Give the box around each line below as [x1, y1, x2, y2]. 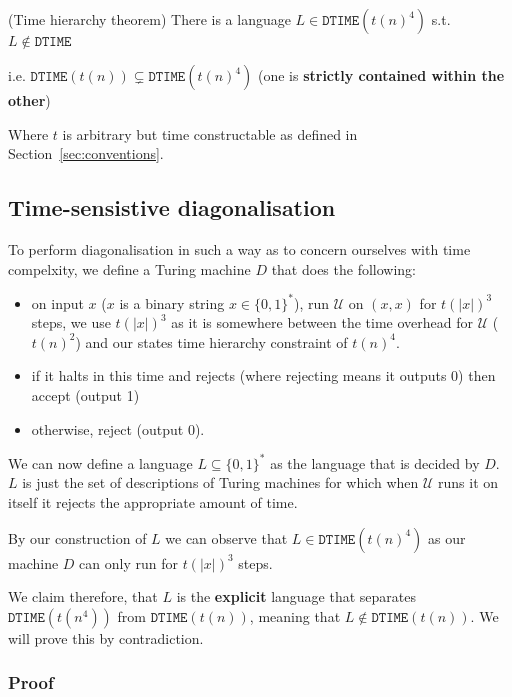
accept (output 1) [31, 385, 140, 406]
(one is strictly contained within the [257, 65, 505, 85]
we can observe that [165, 527, 288, 548]
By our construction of [8, 527, 147, 548]
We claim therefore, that [8, 586, 158, 607]
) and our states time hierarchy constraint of [75, 331, 348, 352]
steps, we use [31, 312, 111, 333]
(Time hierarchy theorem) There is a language [8, 9, 291, 29]
